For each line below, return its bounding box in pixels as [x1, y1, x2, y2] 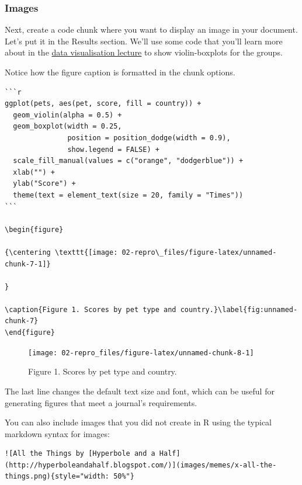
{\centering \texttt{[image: [5, 248, 118, 257]
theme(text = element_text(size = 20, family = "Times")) [13, 190, 244, 199]
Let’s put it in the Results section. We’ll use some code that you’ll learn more [5, 34, 283, 47]
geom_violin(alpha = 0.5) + [13, 110, 122, 119]
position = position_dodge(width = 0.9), [67, 133, 231, 142]
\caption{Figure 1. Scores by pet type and [5, 305, 176, 314]
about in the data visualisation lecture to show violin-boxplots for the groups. [5, 46, 283, 58]
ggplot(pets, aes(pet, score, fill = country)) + [5, 99, 202, 108]
